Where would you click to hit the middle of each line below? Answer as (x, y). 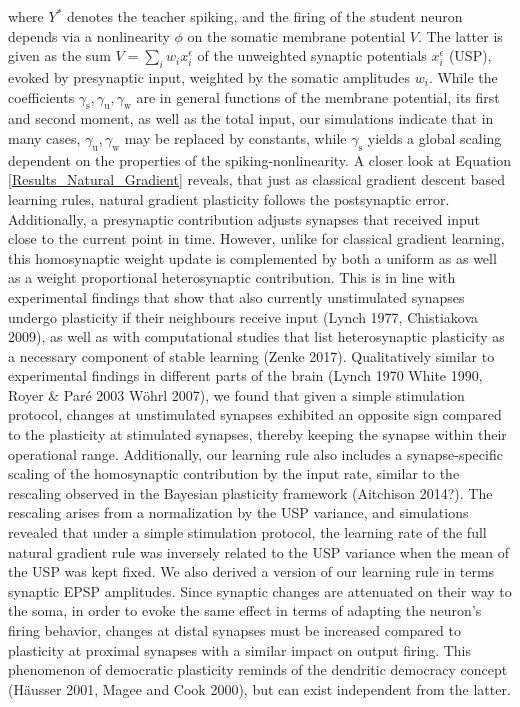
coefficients (41, 96)
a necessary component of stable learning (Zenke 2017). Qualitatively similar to (251, 355)
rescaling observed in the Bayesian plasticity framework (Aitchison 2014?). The (250, 492)
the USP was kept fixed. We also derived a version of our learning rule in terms (251, 571)
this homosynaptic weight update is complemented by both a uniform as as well (252, 257)
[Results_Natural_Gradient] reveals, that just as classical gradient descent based (256, 179)
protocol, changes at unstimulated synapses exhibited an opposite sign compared (255, 414)
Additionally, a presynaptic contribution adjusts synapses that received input (244, 218)
